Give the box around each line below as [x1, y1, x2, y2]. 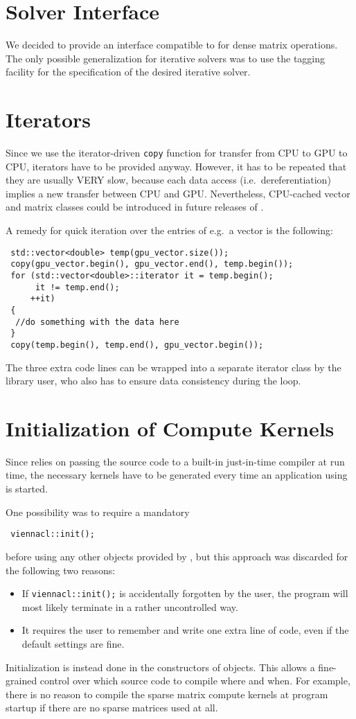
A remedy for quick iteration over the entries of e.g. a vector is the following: [6, 223, 333, 238]
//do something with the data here [15, 317, 179, 327]
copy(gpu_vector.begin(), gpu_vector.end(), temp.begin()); [10, 259, 294, 269]
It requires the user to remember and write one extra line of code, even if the [21, 623, 349, 637]
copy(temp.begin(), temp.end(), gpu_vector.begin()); [10, 339, 264, 350]
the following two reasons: [6, 562, 116, 577]
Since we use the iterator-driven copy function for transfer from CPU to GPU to [6, 145, 348, 160]
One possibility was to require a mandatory [6, 504, 190, 519]
